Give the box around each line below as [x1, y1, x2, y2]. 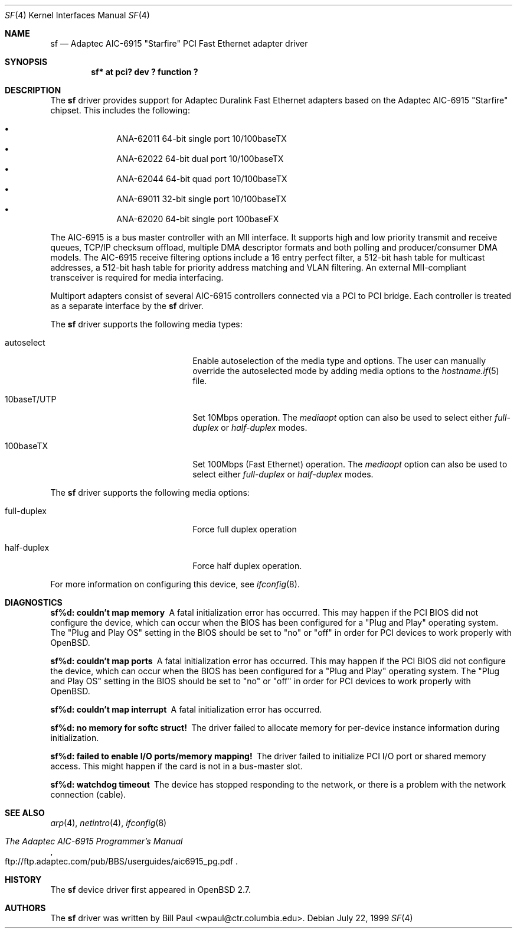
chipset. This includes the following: [50, 105, 190, 115]
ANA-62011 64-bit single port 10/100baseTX [116, 134, 287, 144]
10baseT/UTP [5, 394, 57, 404]
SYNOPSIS [5, 57, 48, 67]
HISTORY [5, 875, 42, 885]
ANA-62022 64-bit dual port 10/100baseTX [116, 154, 284, 164]
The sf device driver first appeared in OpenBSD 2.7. [50, 885, 251, 895]
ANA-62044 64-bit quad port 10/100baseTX [116, 174, 287, 184]
